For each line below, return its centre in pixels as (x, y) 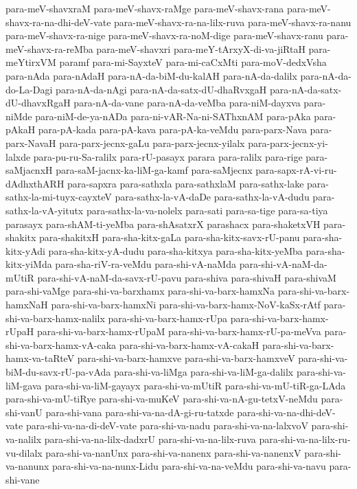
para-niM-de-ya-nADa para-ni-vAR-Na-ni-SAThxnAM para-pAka (173, 116)
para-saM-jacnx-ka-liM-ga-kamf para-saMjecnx (154, 170)
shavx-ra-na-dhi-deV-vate (58, 22)
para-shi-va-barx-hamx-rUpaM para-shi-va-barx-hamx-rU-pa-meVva (179, 331)
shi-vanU (24, 412)
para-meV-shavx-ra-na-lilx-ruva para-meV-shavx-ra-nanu (233, 22)
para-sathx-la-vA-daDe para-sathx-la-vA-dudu (212, 197)
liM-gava (24, 385)
